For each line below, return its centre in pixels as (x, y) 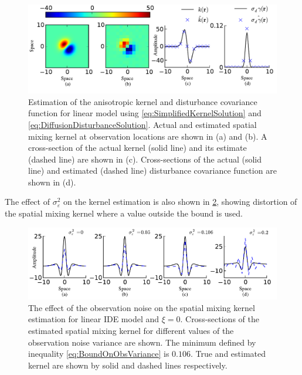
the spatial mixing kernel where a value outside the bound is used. (124, 213)
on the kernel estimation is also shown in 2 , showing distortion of (180, 202)
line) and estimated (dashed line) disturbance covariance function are (152, 170)
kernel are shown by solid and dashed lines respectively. (128, 365)
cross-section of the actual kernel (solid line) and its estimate (138, 148)
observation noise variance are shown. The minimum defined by (142, 342)
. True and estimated (228, 354)
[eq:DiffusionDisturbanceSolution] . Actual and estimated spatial (142, 124)
